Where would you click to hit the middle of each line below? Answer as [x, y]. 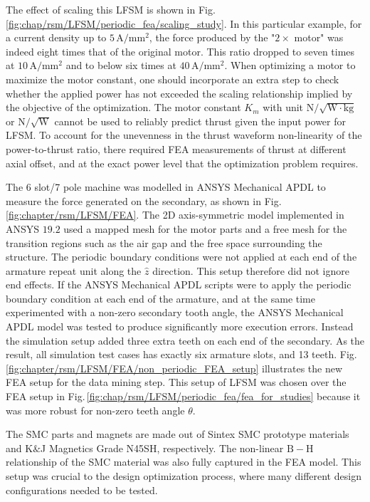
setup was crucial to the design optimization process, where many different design [184, 476]
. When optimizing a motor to [290, 65]
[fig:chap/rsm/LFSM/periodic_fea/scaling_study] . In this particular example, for [184, 23]
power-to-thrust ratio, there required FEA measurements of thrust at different [176, 148]
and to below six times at [121, 65]
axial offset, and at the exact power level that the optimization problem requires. [182, 163]
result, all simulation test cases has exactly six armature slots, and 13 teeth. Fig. [181, 354]
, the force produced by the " [212, 37]
